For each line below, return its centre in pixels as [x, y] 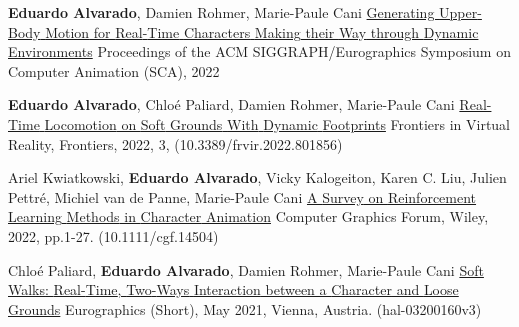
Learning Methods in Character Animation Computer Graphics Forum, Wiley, [248, 216]
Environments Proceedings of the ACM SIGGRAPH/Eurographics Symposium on [259, 51]
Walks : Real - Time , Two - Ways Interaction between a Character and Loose [233, 289]
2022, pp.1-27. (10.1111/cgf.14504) [113, 235]
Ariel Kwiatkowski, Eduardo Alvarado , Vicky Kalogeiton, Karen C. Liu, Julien [257, 177]
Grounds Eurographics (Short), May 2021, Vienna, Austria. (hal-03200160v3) [245, 308]
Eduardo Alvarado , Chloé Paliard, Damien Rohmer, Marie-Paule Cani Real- [250, 104]
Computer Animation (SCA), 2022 [114, 70]
